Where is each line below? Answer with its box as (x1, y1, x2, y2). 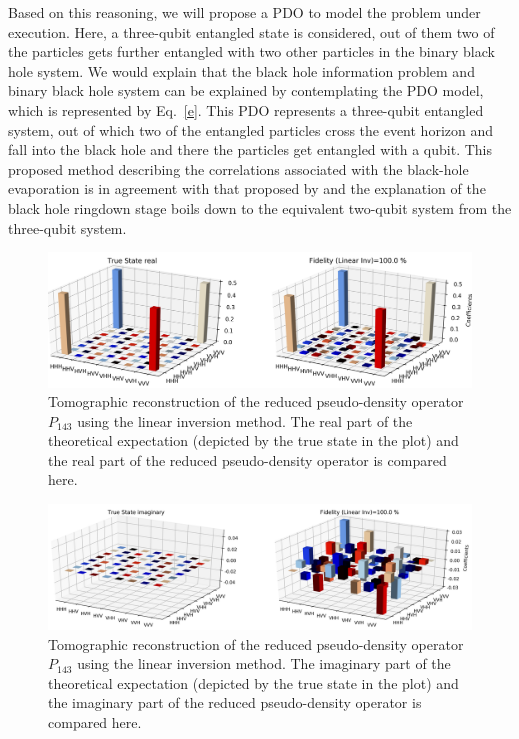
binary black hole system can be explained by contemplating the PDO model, (8, 80, 484, 101)
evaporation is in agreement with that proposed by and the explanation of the (8, 178, 486, 199)
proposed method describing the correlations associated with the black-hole (8, 158, 469, 179)
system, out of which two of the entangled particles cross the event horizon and (8, 119, 494, 140)
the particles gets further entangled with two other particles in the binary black (8, 41, 495, 62)
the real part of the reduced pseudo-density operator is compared (48, 449, 447, 470)
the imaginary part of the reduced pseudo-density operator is (48, 692, 422, 713)
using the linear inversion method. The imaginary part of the (77, 653, 451, 674)
